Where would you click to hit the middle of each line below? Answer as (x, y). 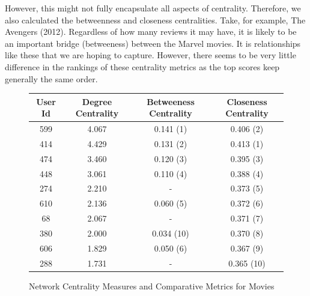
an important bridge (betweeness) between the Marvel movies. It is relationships (153, 43)
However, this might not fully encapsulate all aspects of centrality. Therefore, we (153, 8)
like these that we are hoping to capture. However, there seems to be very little (150, 55)
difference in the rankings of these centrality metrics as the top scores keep (142, 66)
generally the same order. (51, 78)
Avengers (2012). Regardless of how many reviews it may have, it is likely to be (151, 32)
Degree (97, 101)
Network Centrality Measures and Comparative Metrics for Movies (152, 285)
